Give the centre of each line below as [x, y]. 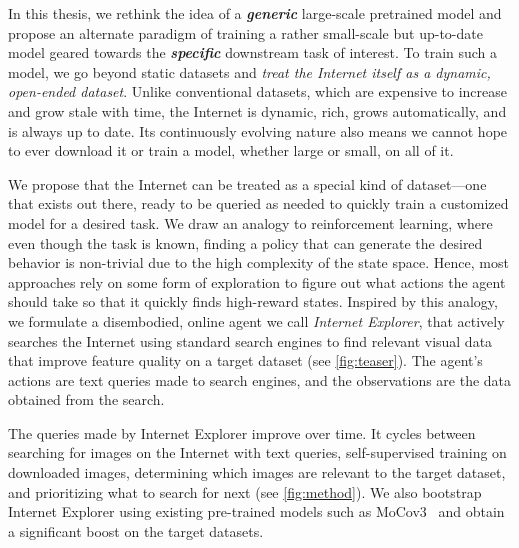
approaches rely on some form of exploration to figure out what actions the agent [257, 281]
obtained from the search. [86, 399]
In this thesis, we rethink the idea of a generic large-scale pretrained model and [255, 13]
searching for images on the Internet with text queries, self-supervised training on [257, 452]
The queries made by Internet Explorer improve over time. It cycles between [242, 432]
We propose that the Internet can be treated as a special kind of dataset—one [247, 183]
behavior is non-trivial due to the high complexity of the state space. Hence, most [258, 262]
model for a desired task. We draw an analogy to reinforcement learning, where [250, 222]
